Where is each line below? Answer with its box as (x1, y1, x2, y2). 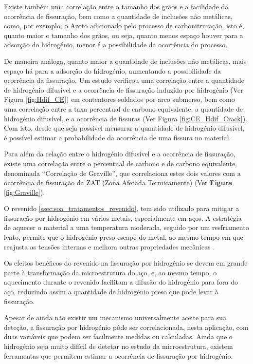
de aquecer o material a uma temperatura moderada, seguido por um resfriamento (4, 222, 249, 232)
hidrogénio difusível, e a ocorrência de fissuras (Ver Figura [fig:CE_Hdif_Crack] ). (4, 113, 247, 123)
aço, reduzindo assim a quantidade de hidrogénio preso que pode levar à (4, 287, 218, 297)
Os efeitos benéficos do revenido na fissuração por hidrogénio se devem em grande (4, 258, 248, 268)
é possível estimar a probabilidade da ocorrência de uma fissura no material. (4, 132, 231, 142)
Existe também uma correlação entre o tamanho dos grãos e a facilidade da (4, 1, 229, 11)
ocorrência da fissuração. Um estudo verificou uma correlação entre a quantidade (4, 75, 244, 85)
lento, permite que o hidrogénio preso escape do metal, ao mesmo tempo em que (4, 232, 243, 242)
